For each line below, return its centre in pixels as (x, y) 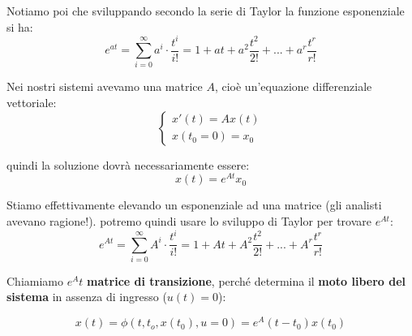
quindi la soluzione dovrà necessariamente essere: (128, 164)
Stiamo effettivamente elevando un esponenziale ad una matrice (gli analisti (194, 205)
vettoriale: (32, 103)
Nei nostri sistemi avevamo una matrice (105, 86)
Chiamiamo (35, 280)
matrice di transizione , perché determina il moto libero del (247, 280)
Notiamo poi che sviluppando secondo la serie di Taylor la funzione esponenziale (206, 11)
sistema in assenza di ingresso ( (87, 297)
